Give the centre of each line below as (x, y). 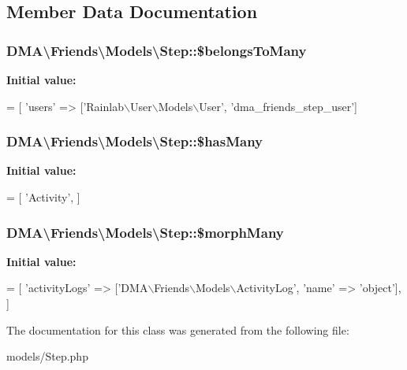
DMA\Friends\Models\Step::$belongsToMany (157, 50)
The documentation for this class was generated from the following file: (178, 329)
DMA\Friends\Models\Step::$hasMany (135, 141)
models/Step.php (47, 356)
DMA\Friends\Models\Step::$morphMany (145, 232)
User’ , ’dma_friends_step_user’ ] (278, 106)
